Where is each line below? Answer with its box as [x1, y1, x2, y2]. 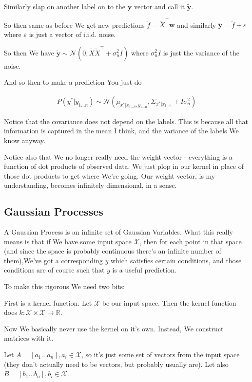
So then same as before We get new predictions [4, 19, 145, 30]
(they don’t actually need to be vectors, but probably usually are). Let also [4, 359, 229, 369]
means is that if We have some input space [4, 236, 132, 246]
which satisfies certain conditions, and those [110, 255, 242, 265]
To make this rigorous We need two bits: [4, 281, 125, 291]
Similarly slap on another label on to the [4, 1, 126, 11]
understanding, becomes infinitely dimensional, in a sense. [4, 180, 177, 190]
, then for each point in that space [139, 236, 242, 246]
